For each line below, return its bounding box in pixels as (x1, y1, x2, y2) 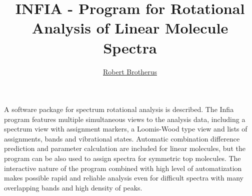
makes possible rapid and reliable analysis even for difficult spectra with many (4, 172, 243, 183)
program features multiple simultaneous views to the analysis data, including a (4, 113, 245, 124)
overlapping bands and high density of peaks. (4, 182, 142, 192)
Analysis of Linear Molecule (31, 17, 228, 38)
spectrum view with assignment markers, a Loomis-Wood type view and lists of (4, 123, 247, 134)
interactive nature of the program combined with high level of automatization (4, 162, 242, 173)
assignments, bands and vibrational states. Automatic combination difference (4, 133, 240, 143)
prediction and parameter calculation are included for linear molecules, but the (4, 143, 245, 153)
